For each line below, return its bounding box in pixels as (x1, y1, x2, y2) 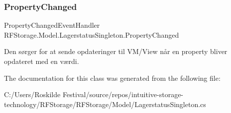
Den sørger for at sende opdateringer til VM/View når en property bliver (4, 46, 228, 56)
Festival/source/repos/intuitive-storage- (62, 89, 184, 100)
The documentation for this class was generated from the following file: (4, 72, 221, 83)
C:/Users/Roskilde (4, 89, 61, 100)
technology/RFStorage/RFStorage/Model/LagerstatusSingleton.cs (4, 99, 206, 109)
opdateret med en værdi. (4, 56, 79, 66)
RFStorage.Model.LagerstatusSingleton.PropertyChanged (4, 29, 179, 40)
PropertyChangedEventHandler (4, 20, 100, 30)
